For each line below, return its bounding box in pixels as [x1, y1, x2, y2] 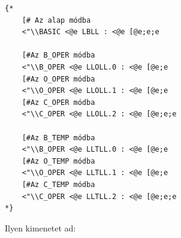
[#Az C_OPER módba [22, 98, 95, 107]
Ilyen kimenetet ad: [5, 221, 76, 234]
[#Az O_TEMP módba [22, 156, 95, 165]
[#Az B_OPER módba [22, 51, 95, 60]
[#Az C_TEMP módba [22, 180, 95, 189]
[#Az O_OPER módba [22, 74, 95, 83]
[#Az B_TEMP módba [22, 133, 95, 142]
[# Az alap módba [22, 16, 91, 25]
